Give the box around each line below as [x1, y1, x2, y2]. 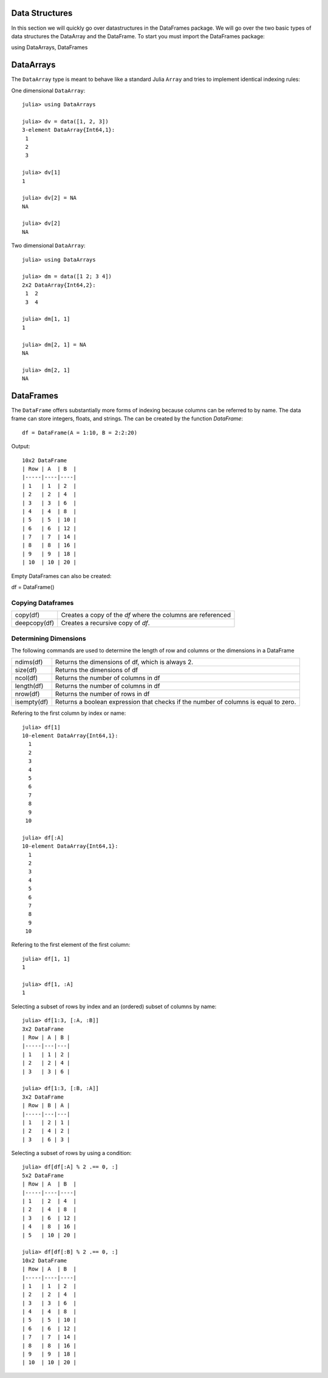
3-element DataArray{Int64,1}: [22, 126, 115, 134]
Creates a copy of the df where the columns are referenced [61, 611, 231, 619]
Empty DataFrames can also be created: [11, 572, 112, 579]
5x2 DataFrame [22, 1172, 64, 1179]
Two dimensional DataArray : [11, 242, 86, 249]
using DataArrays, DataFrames [11, 44, 88, 51]
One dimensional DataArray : [11, 87, 86, 94]
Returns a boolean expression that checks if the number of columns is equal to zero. [55, 698, 296, 706]
